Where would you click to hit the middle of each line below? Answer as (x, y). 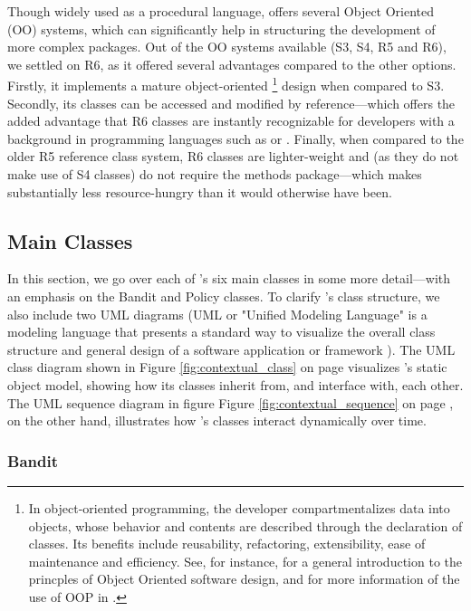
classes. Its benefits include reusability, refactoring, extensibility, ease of (227, 544)
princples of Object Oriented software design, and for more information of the (244, 579)
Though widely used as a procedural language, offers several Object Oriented (221, 11)
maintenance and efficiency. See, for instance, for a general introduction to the (245, 561)
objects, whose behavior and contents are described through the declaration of (245, 525)
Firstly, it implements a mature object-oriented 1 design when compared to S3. (226, 84)
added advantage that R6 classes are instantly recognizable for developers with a (231, 121)
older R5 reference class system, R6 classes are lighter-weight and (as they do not (233, 156)
